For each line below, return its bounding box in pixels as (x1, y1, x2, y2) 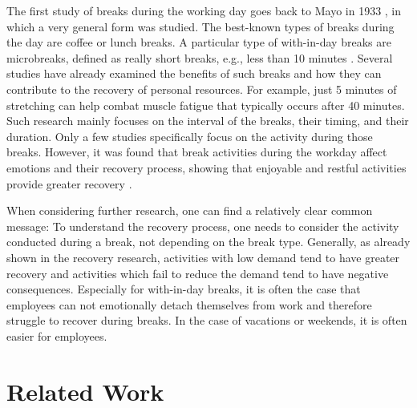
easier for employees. (6, 327, 107, 344)
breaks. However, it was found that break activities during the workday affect (6, 143, 387, 160)
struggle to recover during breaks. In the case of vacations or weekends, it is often (6, 312, 407, 329)
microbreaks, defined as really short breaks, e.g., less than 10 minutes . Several (6, 49, 393, 66)
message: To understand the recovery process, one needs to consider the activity (6, 217, 399, 234)
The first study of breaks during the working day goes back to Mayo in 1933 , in (6, 2, 402, 18)
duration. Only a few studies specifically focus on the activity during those (6, 127, 373, 144)
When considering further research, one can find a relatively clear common (6, 202, 373, 219)
